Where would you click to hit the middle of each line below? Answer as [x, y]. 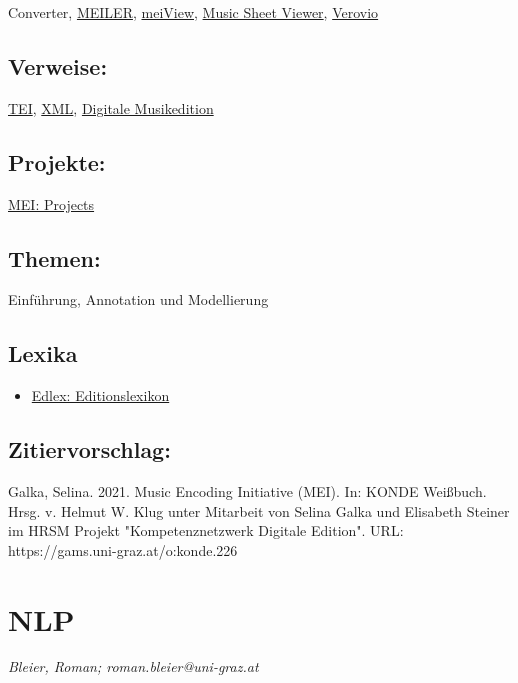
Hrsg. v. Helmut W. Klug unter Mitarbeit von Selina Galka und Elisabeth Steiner [259, 510]
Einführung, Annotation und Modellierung [138, 299]
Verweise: [58, 65]
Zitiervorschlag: [89, 449]
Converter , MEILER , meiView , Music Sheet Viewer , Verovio [193, 12]
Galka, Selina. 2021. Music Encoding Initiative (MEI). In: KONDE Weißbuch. [247, 490]
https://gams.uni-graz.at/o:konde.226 [123, 549]
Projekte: [57, 161]
